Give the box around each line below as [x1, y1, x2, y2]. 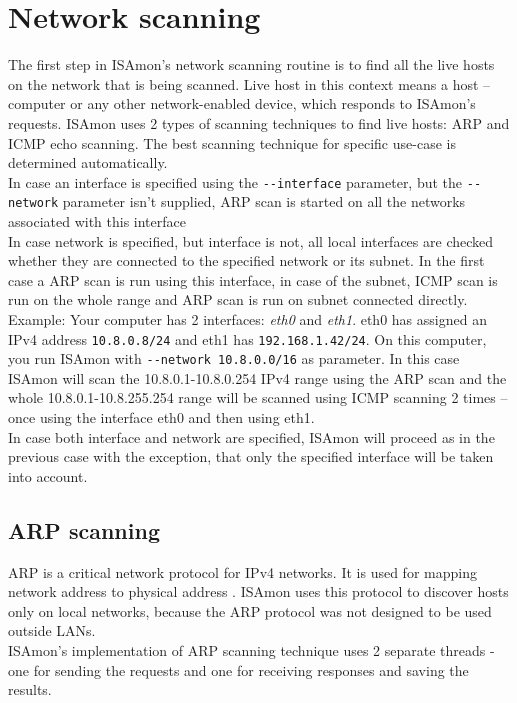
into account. [8, 465, 88, 486]
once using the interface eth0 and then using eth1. [8, 407, 315, 428]
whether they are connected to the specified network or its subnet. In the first [8, 250, 485, 271]
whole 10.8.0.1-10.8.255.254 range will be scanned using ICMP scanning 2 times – [8, 387, 508, 408]
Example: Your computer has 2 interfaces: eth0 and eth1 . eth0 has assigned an [8, 308, 487, 329]
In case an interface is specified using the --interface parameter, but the [8, 171, 463, 192]
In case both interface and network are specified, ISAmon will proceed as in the [8, 426, 495, 447]
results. [8, 679, 52, 700]
